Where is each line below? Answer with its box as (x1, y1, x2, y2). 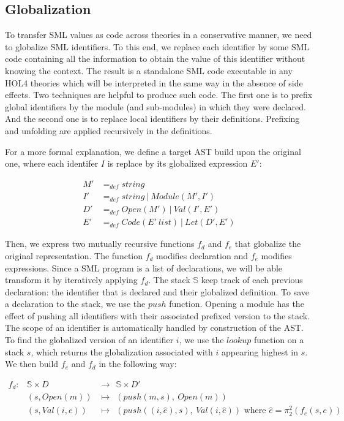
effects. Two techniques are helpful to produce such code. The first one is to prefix (5, 88, 313, 101)
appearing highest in (222, 345, 298, 358)
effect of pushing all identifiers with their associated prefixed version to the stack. (5, 309, 310, 322)
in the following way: (99, 357, 177, 370)
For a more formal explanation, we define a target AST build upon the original (5, 145, 301, 157)
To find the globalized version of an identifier (5, 333, 174, 346)
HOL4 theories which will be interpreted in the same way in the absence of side (5, 76, 303, 89)
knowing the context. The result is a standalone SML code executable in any (5, 64, 293, 77)
